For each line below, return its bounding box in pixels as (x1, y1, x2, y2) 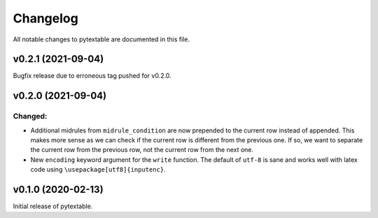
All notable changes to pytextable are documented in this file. (13, 35, 190, 43)
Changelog (13, 11, 78, 26)
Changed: (13, 111, 48, 121)
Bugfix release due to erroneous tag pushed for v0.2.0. (13, 71, 171, 80)
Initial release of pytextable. (13, 202, 93, 210)
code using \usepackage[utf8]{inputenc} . (30, 165, 166, 174)
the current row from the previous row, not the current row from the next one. (30, 146, 254, 154)
